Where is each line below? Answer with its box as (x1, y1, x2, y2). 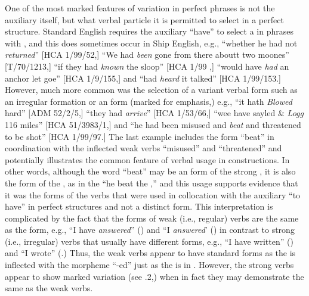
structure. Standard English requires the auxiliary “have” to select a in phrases (5, 25, 293, 38)
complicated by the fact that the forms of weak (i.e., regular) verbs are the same (5, 211, 299, 224)
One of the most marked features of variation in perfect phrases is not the (5, 2, 275, 14)
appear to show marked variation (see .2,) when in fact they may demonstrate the (5, 270, 304, 282)
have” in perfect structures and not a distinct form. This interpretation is (5, 200, 273, 213)
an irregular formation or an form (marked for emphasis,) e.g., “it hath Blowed (5, 95, 292, 107)
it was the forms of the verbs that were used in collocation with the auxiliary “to (5, 188, 301, 201)
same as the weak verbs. (5, 282, 93, 294)
